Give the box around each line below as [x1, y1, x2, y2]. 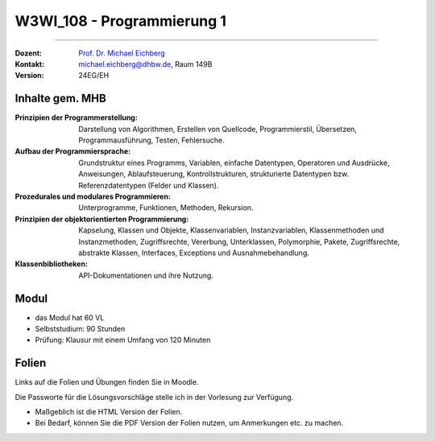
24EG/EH [78, 71, 110, 80]
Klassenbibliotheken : [14, 259, 89, 269]
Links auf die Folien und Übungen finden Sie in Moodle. [14, 377, 199, 387]
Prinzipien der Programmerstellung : [14, 113, 139, 122]
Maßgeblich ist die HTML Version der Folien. [35, 407, 183, 417]
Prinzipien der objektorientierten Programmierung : [14, 214, 189, 224]
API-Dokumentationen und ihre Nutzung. [78, 270, 213, 280]
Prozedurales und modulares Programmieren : [14, 192, 171, 201]
